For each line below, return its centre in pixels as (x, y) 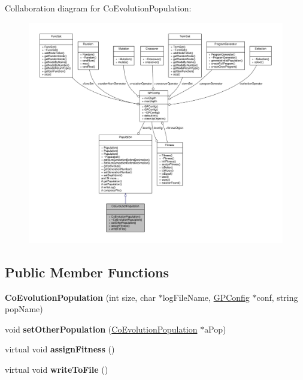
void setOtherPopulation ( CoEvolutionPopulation (101, 329)
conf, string (277, 297)
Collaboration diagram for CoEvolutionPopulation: (98, 8)
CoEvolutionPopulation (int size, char (81, 297)
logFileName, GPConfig (206, 297)
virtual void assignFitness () (60, 349)
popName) (24, 309)
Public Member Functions (87, 272)
